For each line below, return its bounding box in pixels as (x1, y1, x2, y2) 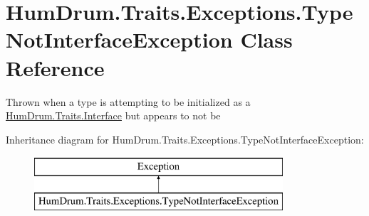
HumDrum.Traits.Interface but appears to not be (6, 108, 221, 123)
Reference (6, 53, 105, 82)
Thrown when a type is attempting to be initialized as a (6, 94, 251, 109)
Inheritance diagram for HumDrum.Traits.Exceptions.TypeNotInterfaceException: (6, 131, 364, 146)
